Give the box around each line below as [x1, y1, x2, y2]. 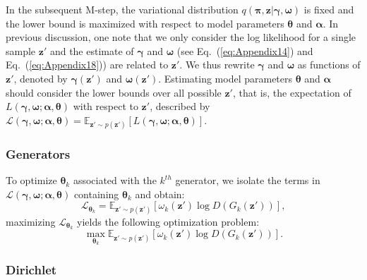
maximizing [6, 214, 56, 229]
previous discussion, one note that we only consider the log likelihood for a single [6, 30, 356, 44]
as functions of [297, 57, 361, 72]
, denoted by [13, 71, 68, 85]
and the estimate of [49, 43, 134, 58]
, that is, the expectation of [232, 85, 351, 99]
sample [6, 43, 36, 58]
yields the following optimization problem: [77, 214, 260, 229]
